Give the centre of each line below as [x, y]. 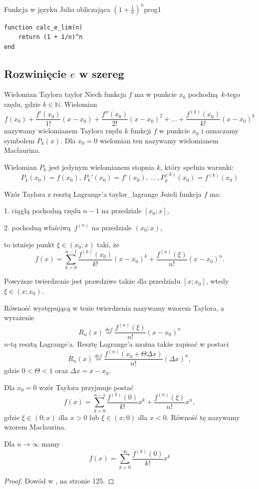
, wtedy [217, 281]
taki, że [108, 244]
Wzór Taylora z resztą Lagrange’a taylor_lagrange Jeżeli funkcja [103, 194]
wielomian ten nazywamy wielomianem [159, 140]
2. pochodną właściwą [37, 227]
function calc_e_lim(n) [43, 27]
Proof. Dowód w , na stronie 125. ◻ [59, 480]
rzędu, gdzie [22, 104]
